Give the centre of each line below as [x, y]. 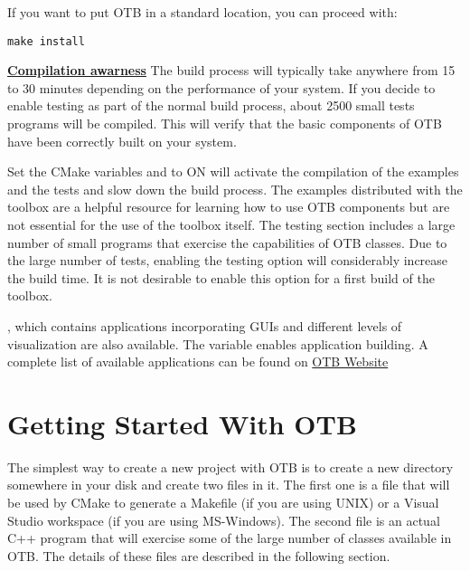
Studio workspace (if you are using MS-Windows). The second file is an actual [224, 520]
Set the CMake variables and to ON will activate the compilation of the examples [233, 171]
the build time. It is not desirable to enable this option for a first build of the [221, 277]
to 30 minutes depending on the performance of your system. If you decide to [221, 87]
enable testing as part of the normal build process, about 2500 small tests [211, 105]
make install [46, 41]
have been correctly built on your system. [122, 141]
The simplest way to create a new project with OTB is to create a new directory [230, 466]
